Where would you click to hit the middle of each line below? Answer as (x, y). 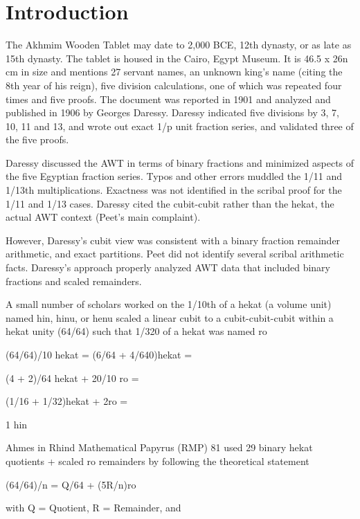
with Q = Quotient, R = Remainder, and (93, 508)
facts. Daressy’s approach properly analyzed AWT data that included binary (168, 267)
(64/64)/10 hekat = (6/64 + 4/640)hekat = (99, 354)
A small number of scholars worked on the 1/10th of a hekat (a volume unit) (169, 304)
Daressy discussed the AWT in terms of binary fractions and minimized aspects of (180, 162)
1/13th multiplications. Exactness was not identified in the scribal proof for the (174, 190)
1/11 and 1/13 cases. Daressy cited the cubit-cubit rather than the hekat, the (170, 203)
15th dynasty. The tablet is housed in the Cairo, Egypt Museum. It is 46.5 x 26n (177, 58)
